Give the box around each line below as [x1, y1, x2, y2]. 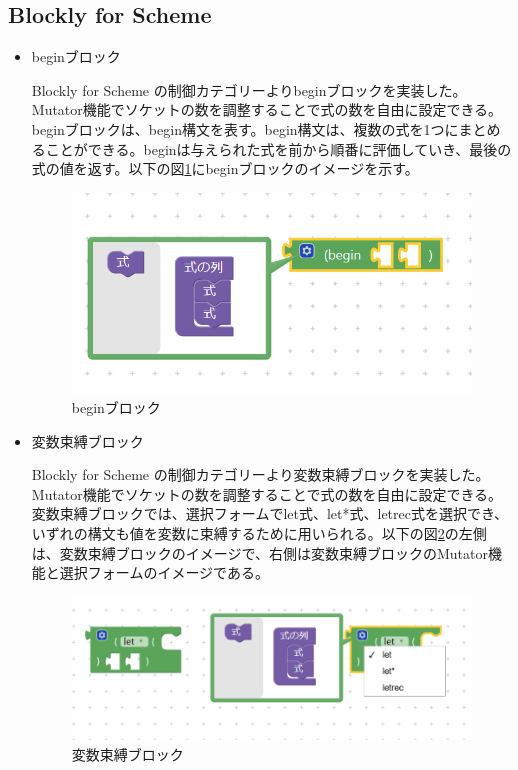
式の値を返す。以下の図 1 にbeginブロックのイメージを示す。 [31, 158, 419, 179]
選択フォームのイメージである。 [59, 562, 269, 583]
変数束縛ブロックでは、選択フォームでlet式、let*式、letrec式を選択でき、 [31, 503, 508, 524]
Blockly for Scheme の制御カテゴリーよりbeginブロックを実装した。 [31, 79, 467, 100]
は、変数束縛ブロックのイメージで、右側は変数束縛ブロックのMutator [31, 542, 488, 563]
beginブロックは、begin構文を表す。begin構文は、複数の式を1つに [31, 118, 459, 139]
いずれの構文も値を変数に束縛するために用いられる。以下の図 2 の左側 [31, 523, 487, 544]
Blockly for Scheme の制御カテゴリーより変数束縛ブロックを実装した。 [31, 464, 490, 485]
